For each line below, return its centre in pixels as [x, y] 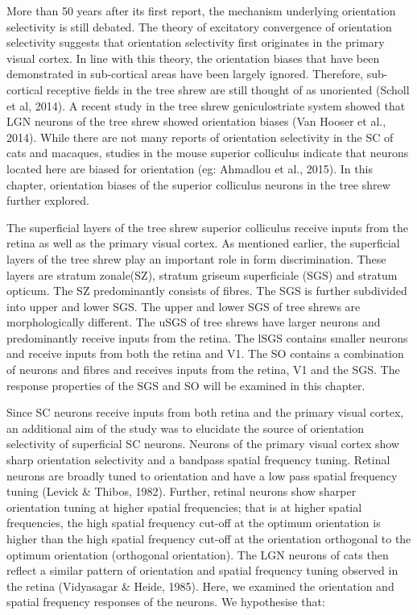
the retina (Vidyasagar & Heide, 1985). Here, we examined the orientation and [200, 586]
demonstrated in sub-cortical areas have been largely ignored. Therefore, [185, 74]
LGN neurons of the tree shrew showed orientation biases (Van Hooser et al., [196, 121]
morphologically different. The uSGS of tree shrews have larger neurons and [194, 322]
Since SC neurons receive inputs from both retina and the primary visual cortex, [205, 412]
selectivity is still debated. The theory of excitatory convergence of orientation [199, 26]
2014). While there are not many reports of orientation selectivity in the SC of [200, 137]
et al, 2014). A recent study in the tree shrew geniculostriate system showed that [206, 105]
